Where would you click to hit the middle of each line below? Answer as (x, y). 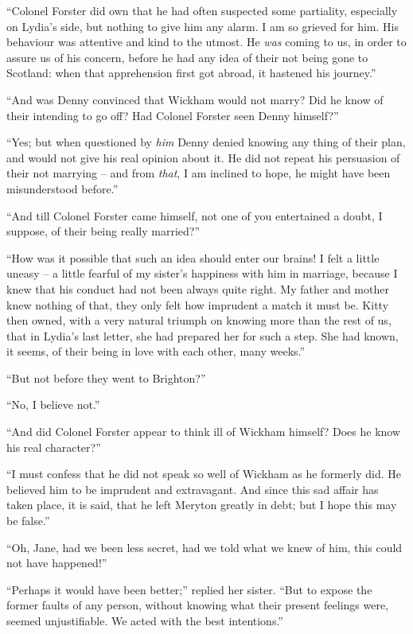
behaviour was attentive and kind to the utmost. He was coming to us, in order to (206, 42)
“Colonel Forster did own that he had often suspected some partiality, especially (202, 10)
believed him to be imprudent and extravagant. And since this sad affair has (193, 489)
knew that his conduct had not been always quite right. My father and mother (198, 288)
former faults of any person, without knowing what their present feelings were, (198, 605)
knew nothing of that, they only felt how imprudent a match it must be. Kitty (198, 304)
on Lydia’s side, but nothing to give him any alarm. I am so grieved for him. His (203, 26)
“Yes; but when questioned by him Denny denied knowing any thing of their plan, (206, 142)
